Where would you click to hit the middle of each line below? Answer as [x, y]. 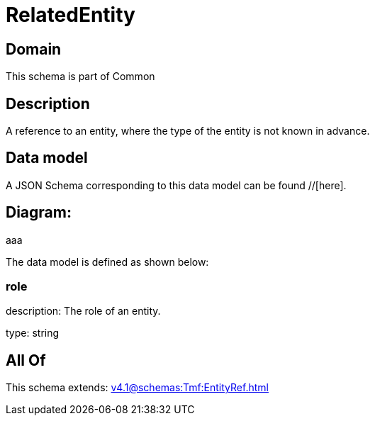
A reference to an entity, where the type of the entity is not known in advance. [188, 131]
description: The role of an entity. [83, 311]
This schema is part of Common [80, 77]
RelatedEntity [71, 15]
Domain [34, 49]
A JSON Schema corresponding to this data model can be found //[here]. [176, 185]
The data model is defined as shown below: [107, 262]
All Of [26, 360]
